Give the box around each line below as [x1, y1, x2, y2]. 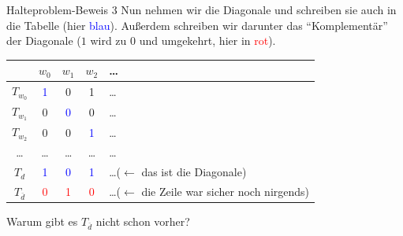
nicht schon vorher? [95, 213, 190, 230]
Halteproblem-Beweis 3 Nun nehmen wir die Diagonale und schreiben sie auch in [6, 2, 397, 17]
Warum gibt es [6, 213, 78, 230]
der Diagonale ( [6, 32, 81, 49]
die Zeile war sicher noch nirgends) [141, 183, 310, 200]
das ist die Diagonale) [141, 164, 247, 180]
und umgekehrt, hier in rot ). [139, 32, 276, 49]
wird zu [90, 32, 127, 49]
